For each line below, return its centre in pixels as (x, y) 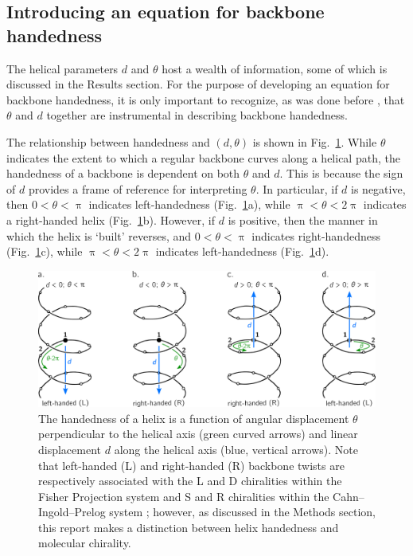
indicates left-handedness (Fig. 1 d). (242, 251)
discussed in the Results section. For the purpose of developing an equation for (198, 84)
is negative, (378, 188)
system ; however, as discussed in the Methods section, (242, 512)
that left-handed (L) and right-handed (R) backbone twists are (191, 465)
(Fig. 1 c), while (45, 251)
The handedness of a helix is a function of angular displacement (194, 418)
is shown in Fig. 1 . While (315, 141)
